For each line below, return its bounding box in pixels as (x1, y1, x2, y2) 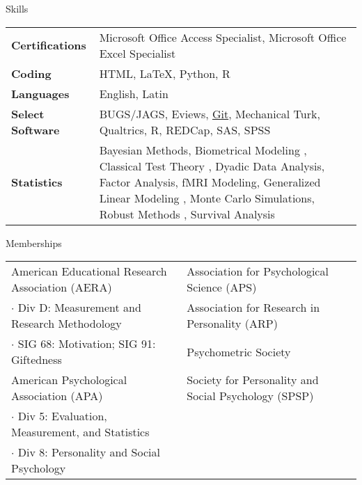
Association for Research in (187, 299, 320, 316)
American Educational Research (11, 263, 167, 280)
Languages (11, 85, 70, 102)
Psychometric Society (187, 343, 291, 360)
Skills (6, 1, 29, 15)
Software (11, 121, 60, 138)
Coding (11, 65, 52, 81)
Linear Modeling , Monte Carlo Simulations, (99, 189, 315, 206)
